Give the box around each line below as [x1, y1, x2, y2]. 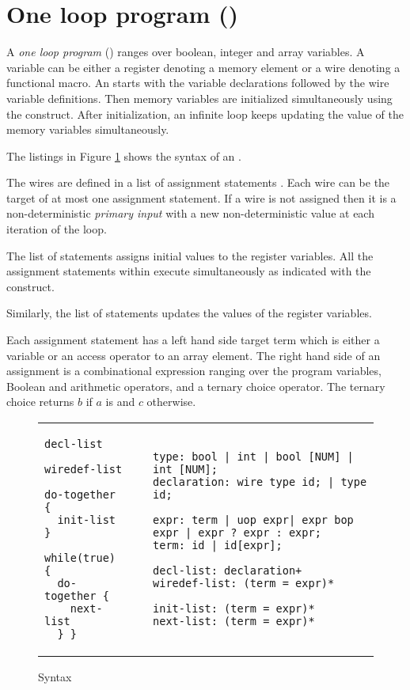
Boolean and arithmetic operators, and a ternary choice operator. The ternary [6, 377, 385, 394]
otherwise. [146, 393, 196, 410]
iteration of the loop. [6, 221, 107, 237]
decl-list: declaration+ [153, 564, 302, 577]
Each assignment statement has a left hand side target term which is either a [6, 332, 380, 348]
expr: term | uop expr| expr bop [153, 514, 354, 526]
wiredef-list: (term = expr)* [153, 577, 335, 590]
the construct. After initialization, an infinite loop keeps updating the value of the [6, 105, 404, 122]
